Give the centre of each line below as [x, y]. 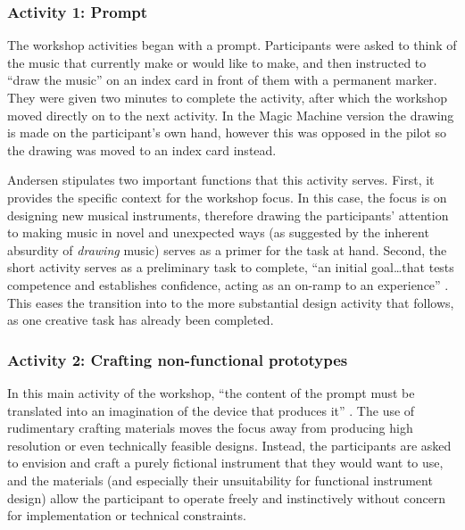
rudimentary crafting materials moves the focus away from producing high [210, 428]
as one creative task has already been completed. [141, 320]
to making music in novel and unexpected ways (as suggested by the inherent [218, 232]
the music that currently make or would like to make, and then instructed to [217, 62]
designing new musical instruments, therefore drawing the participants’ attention [228, 215]
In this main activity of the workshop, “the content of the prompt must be [211, 392]
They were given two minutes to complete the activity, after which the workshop [227, 97]
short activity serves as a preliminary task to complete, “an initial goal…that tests [231, 267]
